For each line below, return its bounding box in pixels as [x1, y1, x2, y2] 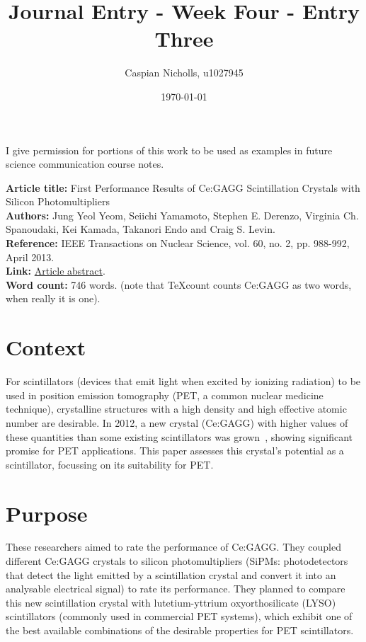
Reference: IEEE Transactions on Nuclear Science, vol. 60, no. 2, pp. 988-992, [6, 236, 350, 251]
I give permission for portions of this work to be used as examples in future [6, 142, 333, 157]
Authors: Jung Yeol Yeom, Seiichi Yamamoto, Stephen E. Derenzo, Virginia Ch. [6, 207, 359, 222]
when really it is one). [6, 291, 101, 306]
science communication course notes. [6, 156, 164, 171]
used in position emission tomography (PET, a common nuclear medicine [6, 387, 324, 402]
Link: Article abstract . [6, 263, 105, 278]
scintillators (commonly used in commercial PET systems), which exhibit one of [6, 609, 353, 624]
